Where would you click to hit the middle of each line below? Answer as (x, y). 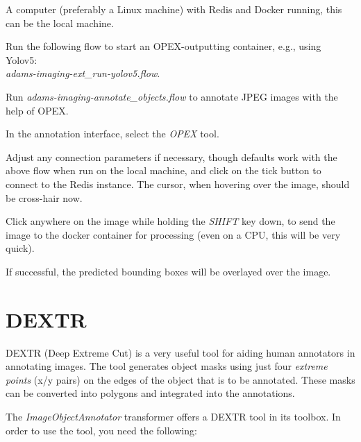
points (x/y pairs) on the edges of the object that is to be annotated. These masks (180, 379)
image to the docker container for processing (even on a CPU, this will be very (173, 234)
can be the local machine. (60, 23)
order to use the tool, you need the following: (101, 430)
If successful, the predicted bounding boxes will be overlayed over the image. (168, 271)
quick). (20, 248)
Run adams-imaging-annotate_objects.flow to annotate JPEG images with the (172, 96)
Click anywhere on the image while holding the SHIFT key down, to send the (170, 221)
